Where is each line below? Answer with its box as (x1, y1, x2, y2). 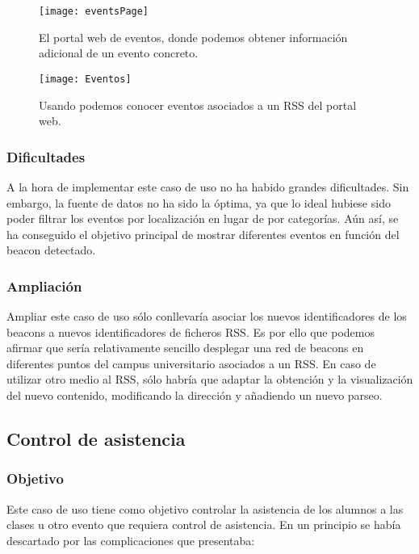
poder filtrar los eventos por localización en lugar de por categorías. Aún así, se (6, 210, 399, 227)
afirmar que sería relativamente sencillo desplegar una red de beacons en (6, 339, 364, 356)
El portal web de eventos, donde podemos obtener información (39, 28, 348, 45)
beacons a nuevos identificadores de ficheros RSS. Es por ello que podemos (6, 323, 375, 340)
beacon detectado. (6, 241, 96, 258)
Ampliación (6, 275, 82, 296)
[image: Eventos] (39, 73, 132, 85)
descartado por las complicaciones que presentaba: (6, 531, 255, 548)
